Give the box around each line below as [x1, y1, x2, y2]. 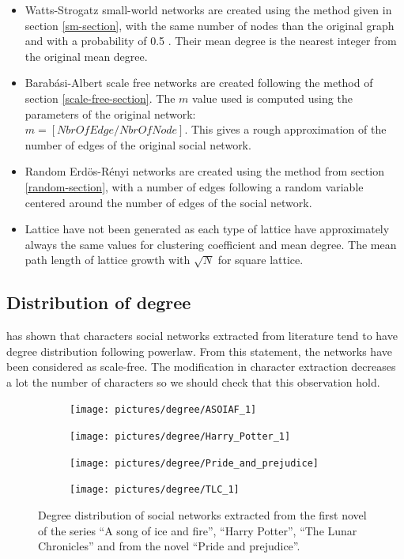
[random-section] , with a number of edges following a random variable [25, 178, 364, 195]
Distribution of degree [6, 290, 191, 315]
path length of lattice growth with [25, 251, 191, 268]
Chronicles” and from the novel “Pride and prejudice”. [38, 538, 300, 554]
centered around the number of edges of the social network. [25, 194, 312, 210]
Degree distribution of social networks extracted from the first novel [38, 507, 367, 523]
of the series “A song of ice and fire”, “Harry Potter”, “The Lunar [38, 522, 357, 538]
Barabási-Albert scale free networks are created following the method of [25, 74, 373, 91]
